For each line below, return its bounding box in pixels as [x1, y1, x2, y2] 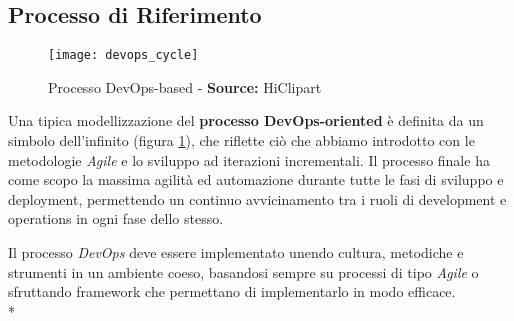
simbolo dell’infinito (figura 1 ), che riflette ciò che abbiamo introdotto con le [8, 130, 475, 151]
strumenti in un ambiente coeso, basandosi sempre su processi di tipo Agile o [8, 261, 479, 282]
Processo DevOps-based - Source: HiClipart [48, 76, 322, 97]
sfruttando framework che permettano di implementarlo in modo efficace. [8, 281, 456, 302]
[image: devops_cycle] [48, 48, 199, 63]
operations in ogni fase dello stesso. [8, 208, 224, 229]
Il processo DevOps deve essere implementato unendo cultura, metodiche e [8, 242, 464, 263]
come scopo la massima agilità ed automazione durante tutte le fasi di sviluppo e [8, 169, 504, 190]
